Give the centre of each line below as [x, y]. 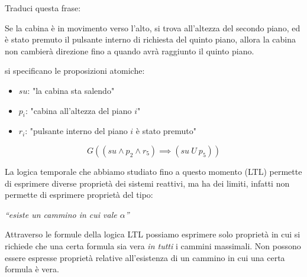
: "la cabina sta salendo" [71, 90]
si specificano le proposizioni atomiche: [75, 71]
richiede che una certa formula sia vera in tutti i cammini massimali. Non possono [153, 245]
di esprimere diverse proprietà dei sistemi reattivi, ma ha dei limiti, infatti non [147, 183]
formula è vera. [32, 269]
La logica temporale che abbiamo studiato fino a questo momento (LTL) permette [153, 171]
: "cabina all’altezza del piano [79, 110]
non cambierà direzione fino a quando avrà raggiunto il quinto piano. [130, 50]
